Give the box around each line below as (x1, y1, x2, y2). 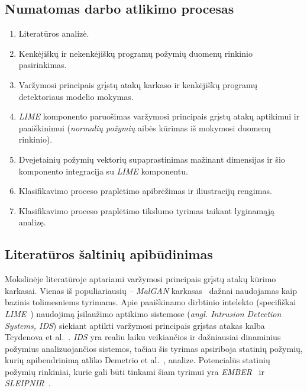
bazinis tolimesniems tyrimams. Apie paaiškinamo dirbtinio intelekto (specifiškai (5, 296, 296, 308)
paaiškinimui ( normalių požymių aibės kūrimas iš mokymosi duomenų (18, 121, 271, 134)
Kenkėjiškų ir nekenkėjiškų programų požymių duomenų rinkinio (18, 47, 253, 59)
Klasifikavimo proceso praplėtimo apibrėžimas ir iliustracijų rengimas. (18, 185, 272, 197)
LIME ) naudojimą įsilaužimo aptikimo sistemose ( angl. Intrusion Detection (5, 307, 282, 319)
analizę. (18, 216, 46, 228)
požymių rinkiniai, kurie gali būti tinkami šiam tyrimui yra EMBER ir (5, 365, 264, 377)
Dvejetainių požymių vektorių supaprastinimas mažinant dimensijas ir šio (18, 153, 285, 165)
